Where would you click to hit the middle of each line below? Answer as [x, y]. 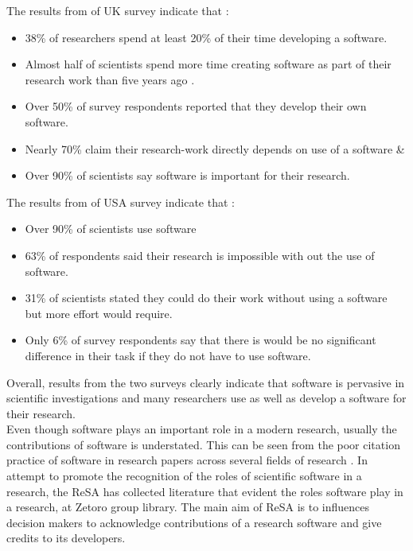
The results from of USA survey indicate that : [121, 202]
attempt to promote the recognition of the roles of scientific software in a [184, 476]
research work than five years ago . [110, 79]
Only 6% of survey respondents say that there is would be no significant [201, 340]
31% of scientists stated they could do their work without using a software [206, 298]
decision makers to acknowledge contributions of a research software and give [194, 522]
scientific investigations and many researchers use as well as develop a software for [206, 398]
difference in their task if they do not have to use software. [168, 355]
